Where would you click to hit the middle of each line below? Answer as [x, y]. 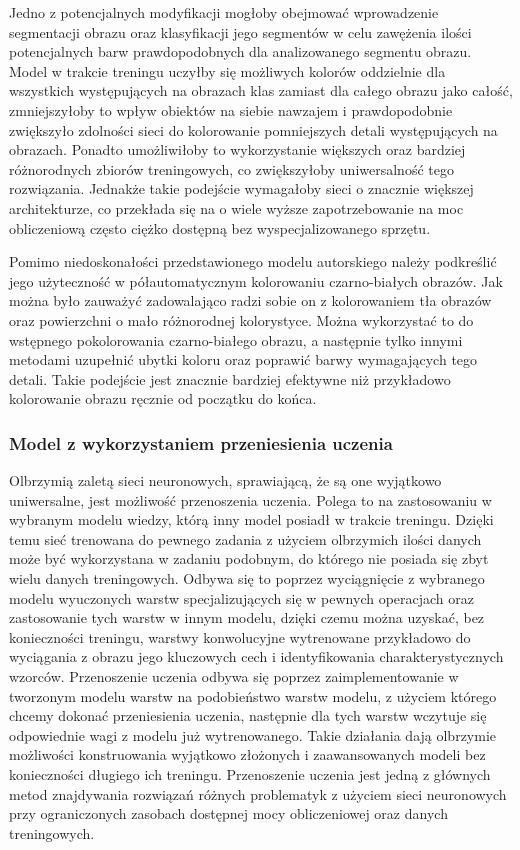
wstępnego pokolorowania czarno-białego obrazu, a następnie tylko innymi [236, 339]
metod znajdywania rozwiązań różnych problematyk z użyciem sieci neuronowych [258, 793]
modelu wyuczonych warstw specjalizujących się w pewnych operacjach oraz [242, 597]
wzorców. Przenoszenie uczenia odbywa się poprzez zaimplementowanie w [234, 676]
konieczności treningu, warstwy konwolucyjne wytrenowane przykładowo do [240, 636]
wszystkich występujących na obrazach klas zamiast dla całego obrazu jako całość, [261, 90]
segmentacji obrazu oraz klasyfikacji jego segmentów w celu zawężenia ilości [240, 31]
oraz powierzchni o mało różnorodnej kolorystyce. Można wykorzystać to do [241, 319]
